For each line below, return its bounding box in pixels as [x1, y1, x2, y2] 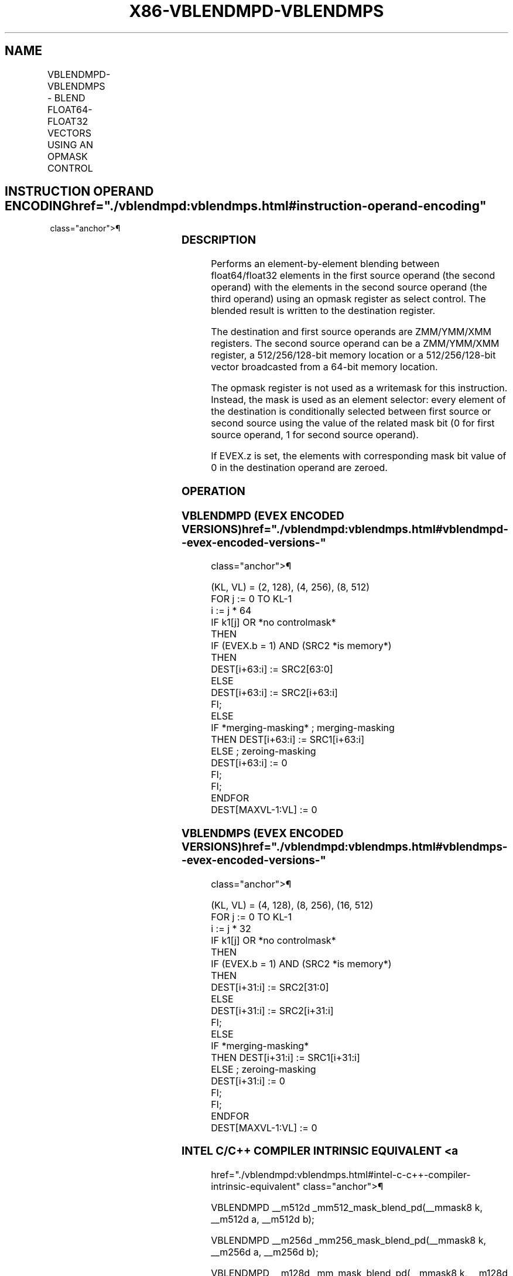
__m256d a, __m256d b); [211, 1246, 319, 1258]
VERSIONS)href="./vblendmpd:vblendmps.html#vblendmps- [181, 840, 508, 854]
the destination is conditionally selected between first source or [211, 405, 491, 418]
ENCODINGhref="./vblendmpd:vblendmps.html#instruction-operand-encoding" [5, 199, 487, 214]
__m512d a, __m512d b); [211, 1213, 314, 1226]
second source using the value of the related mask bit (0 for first [211, 417, 495, 429]
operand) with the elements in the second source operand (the [211, 281, 487, 294]
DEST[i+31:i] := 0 [211, 1074, 285, 1087]
